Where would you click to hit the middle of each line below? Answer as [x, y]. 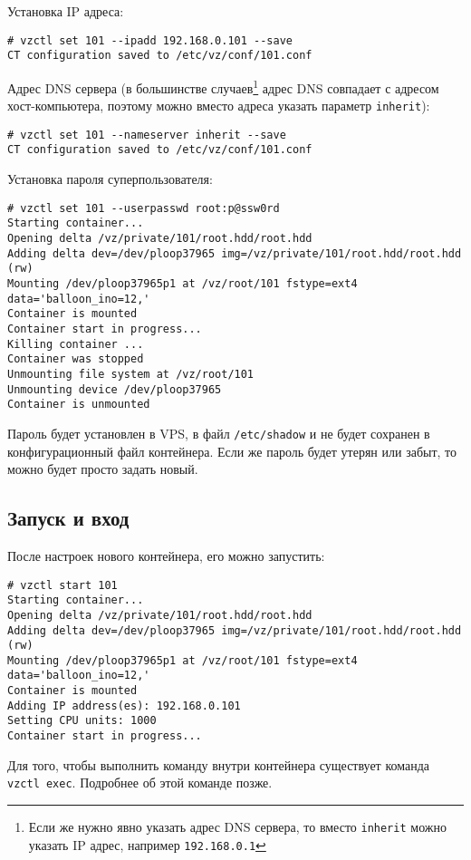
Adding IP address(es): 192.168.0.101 [124, 705]
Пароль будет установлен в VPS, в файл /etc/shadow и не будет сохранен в [219, 433]
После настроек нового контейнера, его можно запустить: [166, 555]
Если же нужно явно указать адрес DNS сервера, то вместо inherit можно [237, 827]
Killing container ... [76, 344]
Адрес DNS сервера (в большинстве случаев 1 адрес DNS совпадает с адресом [223, 86]
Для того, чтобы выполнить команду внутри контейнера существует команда [219, 764]
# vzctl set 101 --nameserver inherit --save [147, 135]
